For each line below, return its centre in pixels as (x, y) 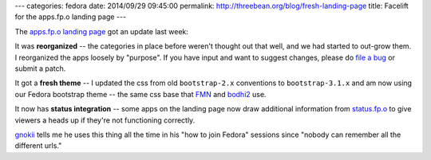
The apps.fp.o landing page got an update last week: (102, 31)
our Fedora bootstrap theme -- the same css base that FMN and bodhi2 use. (140, 94)
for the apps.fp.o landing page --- (71, 17)
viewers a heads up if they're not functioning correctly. (105, 120)
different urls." (38, 146)
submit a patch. (40, 68)
